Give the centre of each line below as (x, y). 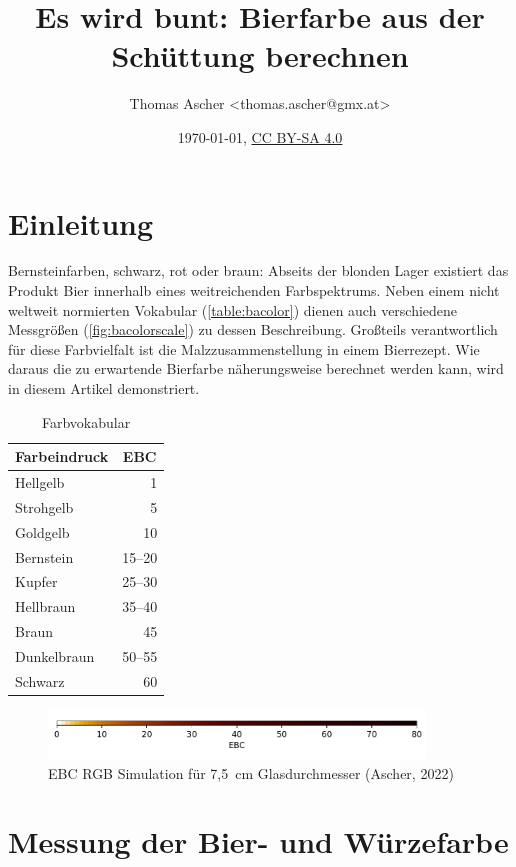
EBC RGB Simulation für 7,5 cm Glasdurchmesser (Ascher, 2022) (251, 772)
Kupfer (36, 581)
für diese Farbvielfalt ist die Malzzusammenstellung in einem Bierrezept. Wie (244, 348)
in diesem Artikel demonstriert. (104, 388)
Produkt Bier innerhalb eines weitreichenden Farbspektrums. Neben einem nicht (254, 290)
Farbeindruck (62, 456)
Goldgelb (42, 531)
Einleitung (81, 222)
